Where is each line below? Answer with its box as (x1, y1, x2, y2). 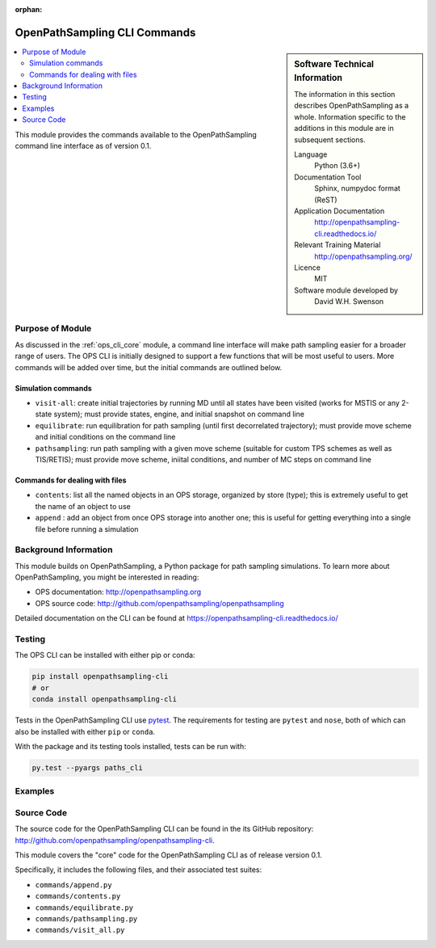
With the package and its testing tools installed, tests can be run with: (15, 741, 246, 751)
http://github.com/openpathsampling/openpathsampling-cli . (15, 835, 215, 845)
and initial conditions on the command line (35, 432, 176, 442)
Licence (294, 263, 321, 272)
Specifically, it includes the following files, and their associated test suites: (15, 865, 262, 874)
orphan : (15, 5, 43, 14)
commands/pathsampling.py (35, 914, 138, 923)
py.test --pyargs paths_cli (31, 763, 143, 772)
